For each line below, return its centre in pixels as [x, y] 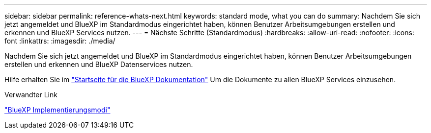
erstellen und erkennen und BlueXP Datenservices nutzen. [99, 64]
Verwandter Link [31, 95]
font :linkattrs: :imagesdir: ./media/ [60, 41]
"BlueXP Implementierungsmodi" [57, 110]
